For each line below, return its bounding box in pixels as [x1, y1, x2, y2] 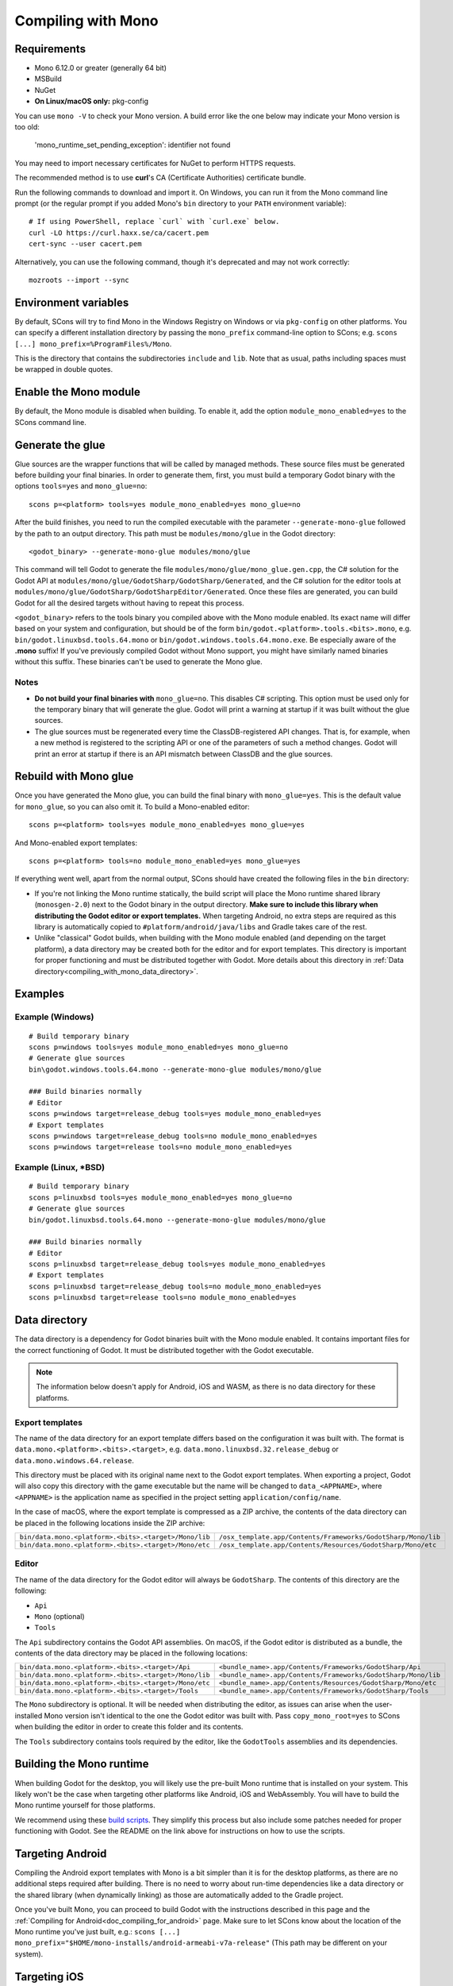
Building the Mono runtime [14, 1757, 150, 1771]
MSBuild [34, 74, 63, 83]
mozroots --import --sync [29, 275, 130, 284]
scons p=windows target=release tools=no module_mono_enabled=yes [29, 1142, 293, 1152]
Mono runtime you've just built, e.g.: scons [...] [14, 1926, 181, 1936]
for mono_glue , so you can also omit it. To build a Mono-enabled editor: [14, 802, 250, 811]
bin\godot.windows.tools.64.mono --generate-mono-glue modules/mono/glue [29, 1064, 322, 1074]
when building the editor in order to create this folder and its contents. [14, 1722, 244, 1732]
